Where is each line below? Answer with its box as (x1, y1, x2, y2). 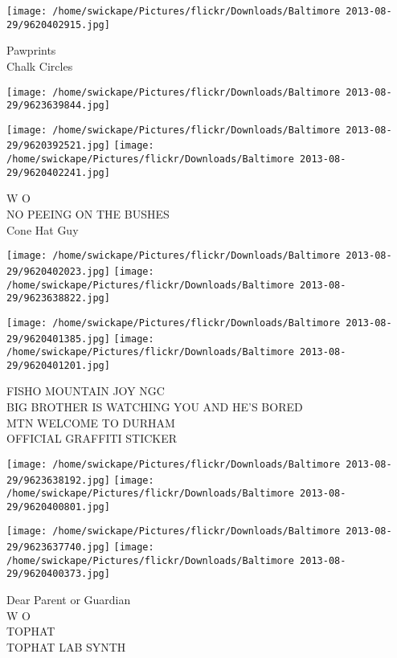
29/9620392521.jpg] (6, 140, 110, 152)
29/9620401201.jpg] (6, 359, 110, 371)
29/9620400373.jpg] (6, 568, 110, 580)
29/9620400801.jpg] (6, 501, 110, 513)
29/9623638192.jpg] (6, 474, 110, 486)
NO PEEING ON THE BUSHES (6, 206, 170, 223)
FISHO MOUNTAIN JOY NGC (6, 382, 165, 399)
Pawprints (6, 42, 56, 59)
